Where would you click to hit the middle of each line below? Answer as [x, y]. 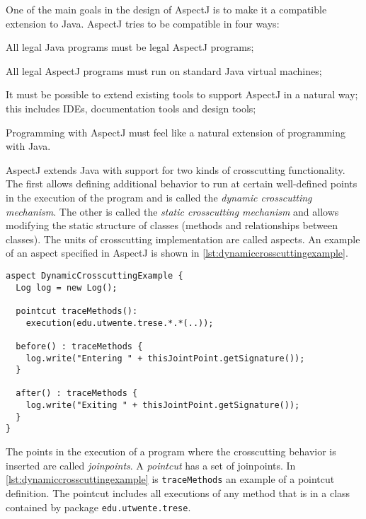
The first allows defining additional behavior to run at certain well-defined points [182, 183]
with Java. [28, 146]
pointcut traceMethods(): [77, 311]
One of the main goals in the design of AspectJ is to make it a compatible [166, 9]
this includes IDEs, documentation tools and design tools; [131, 108]
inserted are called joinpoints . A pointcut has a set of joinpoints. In [151, 465]
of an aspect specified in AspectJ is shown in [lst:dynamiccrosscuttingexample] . [177, 253]
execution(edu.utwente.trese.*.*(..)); [120, 323]
